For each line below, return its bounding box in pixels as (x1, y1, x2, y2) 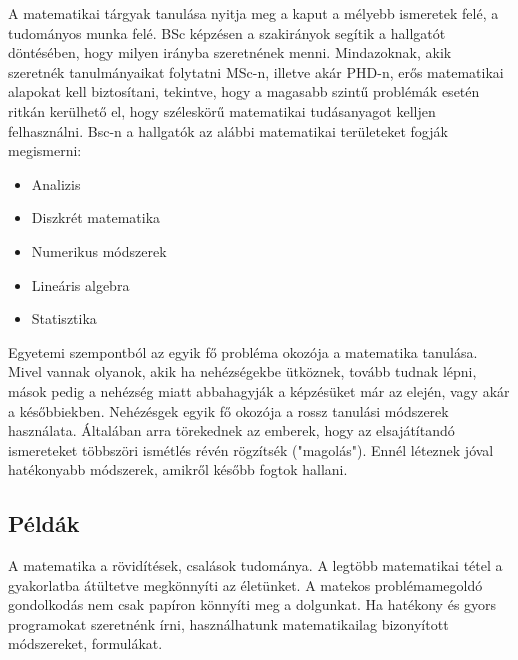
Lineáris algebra (31, 274, 130, 295)
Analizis (31, 173, 81, 194)
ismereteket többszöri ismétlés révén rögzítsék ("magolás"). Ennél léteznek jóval (8, 439, 494, 460)
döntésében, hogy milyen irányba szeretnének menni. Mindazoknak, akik (8, 42, 452, 63)
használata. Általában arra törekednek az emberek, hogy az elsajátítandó (8, 420, 455, 441)
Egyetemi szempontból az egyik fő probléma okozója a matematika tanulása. (8, 341, 478, 362)
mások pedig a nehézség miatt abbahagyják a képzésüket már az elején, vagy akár (8, 380, 510, 401)
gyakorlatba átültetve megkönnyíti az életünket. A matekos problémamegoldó (8, 574, 483, 595)
